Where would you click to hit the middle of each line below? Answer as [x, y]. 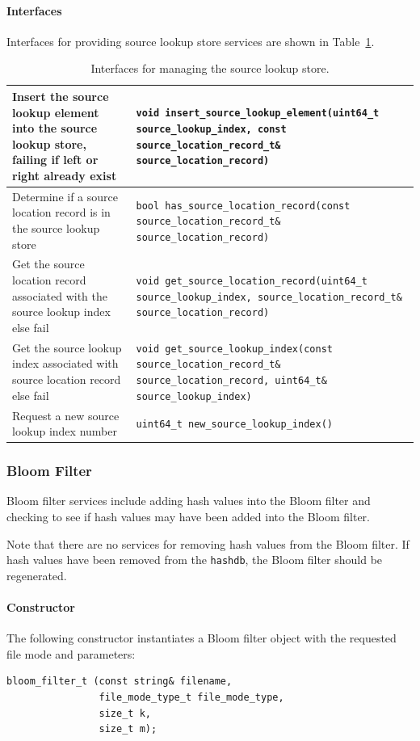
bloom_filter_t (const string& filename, [120, 682]
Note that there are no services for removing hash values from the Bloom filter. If [208, 543]
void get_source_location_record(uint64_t [252, 281]
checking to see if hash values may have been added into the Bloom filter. [188, 517]
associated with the [60, 295]
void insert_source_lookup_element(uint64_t [258, 114]
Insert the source [61, 96]
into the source [55, 128]
